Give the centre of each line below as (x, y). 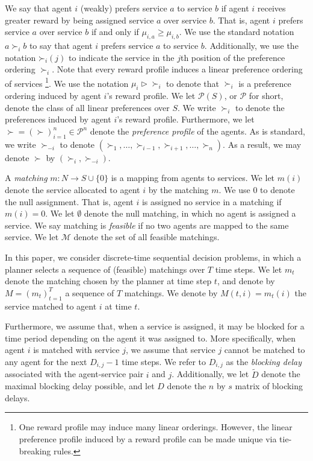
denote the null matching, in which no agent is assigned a (190, 213)
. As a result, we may (262, 144)
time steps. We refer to (164, 361)
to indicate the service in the (122, 57)
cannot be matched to (265, 350)
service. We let (32, 237)
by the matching (178, 189)
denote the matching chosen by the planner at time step (108, 281)
